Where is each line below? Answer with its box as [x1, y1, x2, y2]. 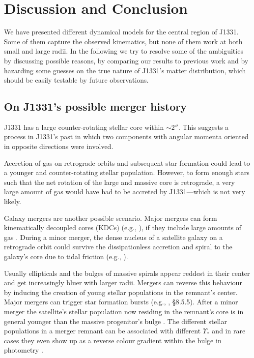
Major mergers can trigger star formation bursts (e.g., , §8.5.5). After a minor [4, 297, 238, 307]
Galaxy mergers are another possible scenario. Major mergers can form [4, 212, 217, 223]
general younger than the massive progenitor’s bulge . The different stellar [4, 316, 227, 326]
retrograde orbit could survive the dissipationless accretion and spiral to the [4, 241, 232, 252]
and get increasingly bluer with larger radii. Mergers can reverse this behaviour [4, 277, 242, 288]
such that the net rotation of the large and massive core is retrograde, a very [4, 177, 235, 187]
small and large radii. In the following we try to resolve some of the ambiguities [4, 46, 243, 56]
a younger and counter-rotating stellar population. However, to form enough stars [4, 167, 250, 178]
